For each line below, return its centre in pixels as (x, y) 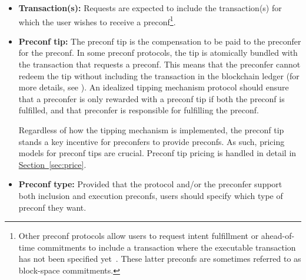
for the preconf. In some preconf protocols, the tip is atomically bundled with (158, 53)
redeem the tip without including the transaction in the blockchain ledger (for (159, 75)
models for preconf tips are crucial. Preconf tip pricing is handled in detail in (157, 153)
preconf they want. (52, 207)
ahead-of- (278, 236)
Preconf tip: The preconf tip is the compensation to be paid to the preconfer (160, 41)
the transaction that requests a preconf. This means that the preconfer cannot (159, 64)
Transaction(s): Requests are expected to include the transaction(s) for (150, 8)
